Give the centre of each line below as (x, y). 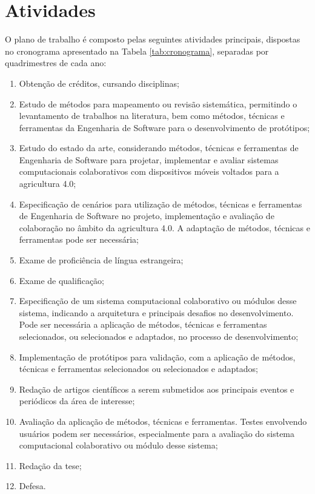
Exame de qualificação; (61, 280)
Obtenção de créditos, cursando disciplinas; (99, 83)
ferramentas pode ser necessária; (79, 239)
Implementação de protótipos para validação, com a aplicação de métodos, (157, 357)
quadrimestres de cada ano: (56, 63)
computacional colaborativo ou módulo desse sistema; (118, 445)
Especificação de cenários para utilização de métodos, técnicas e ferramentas (161, 204)
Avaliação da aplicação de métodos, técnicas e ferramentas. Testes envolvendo (163, 421)
